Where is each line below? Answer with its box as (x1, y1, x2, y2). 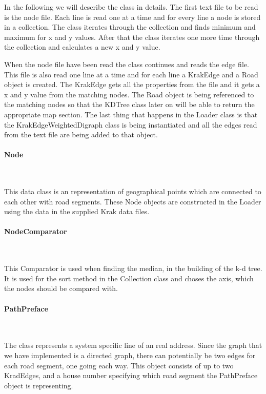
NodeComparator (4, 226, 67, 237)
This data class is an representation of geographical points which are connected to (4, 186, 261, 197)
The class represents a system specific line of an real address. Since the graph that (4, 340, 262, 350)
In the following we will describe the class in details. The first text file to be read (4, 2, 258, 12)
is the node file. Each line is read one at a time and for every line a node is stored (4, 11, 261, 22)
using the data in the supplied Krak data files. (4, 206, 150, 217)
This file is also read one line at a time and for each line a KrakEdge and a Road (4, 69, 258, 79)
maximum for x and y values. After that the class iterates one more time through (4, 31, 260, 42)
